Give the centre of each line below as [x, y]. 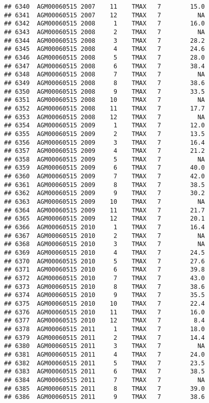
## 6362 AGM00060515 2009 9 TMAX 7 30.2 [104, 193]
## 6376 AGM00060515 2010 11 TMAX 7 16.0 [104, 312]
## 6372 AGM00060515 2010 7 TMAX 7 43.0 [104, 278]
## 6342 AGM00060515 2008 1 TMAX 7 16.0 [104, 24]
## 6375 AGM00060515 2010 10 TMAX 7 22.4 [104, 303]
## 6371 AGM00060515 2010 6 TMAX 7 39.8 [104, 270]
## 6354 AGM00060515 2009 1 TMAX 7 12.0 [104, 126]
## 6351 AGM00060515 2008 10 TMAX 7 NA [104, 100]
